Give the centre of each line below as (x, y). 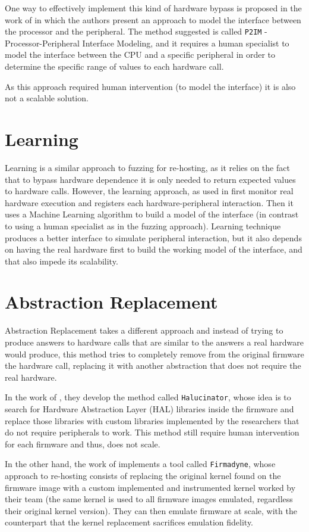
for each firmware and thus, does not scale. (83, 444)
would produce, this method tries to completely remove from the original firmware (154, 354)
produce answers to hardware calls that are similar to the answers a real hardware (154, 342)
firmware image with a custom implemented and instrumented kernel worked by (150, 487)
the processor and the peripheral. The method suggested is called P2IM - (136, 31)
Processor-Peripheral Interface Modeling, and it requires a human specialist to (147, 43)
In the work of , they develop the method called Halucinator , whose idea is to (148, 397)
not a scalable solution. (47, 98)
